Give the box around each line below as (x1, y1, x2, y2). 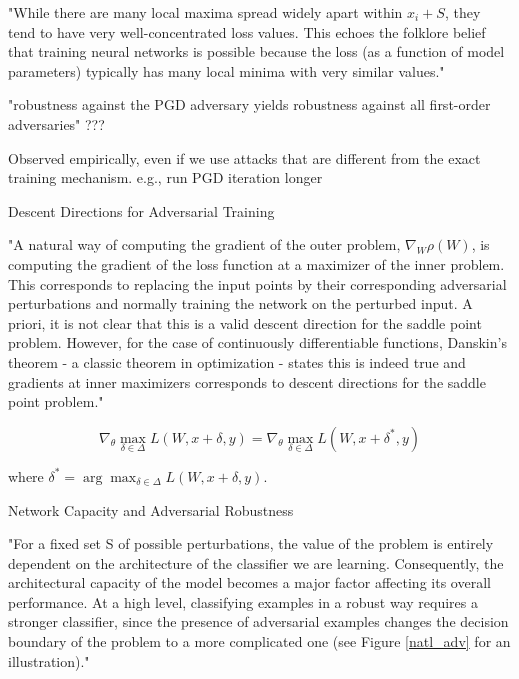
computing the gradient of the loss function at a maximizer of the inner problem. (8, 253, 505, 274)
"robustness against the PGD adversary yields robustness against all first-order (8, 94, 491, 115)
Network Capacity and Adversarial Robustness (8, 499, 294, 520)
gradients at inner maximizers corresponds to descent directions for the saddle (8, 371, 486, 392)
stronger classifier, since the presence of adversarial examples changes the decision (8, 611, 509, 632)
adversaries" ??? (8, 113, 105, 134)
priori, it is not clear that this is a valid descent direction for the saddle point (8, 312, 482, 333)
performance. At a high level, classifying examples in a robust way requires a (8, 591, 478, 612)
